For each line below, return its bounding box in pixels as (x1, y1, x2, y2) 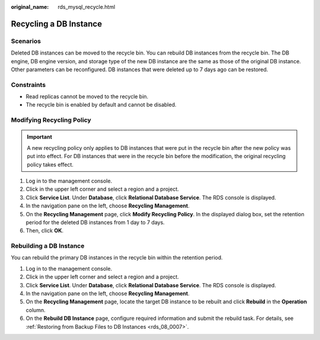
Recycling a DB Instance (11, 18, 103, 29)
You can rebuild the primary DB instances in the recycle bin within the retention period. (11, 254, 223, 261)
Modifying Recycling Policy (11, 116, 91, 124)
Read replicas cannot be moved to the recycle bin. (25, 93, 149, 100)
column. (25, 306, 46, 313)
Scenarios (11, 37, 41, 45)
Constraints (11, 81, 46, 89)
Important (27, 133, 53, 140)
